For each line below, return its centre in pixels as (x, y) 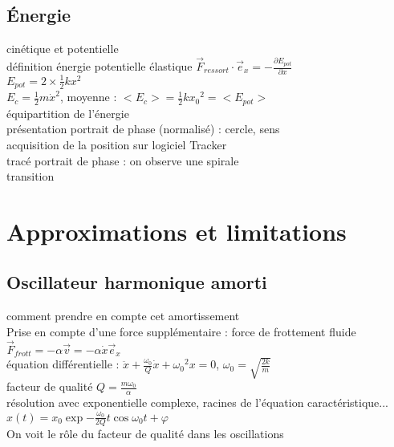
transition (30, 176)
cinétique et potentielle (63, 49)
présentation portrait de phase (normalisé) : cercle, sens (143, 129)
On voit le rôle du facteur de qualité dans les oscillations (145, 434)
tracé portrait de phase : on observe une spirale (123, 160)
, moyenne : (88, 97)
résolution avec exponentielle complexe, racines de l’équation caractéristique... (197, 402)
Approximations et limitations (177, 231)
